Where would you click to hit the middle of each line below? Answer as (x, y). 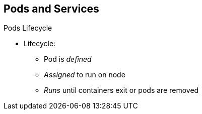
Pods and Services (51, 9)
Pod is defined (68, 59)
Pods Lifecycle (28, 28)
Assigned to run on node (85, 75)
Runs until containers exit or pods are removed (121, 90)
